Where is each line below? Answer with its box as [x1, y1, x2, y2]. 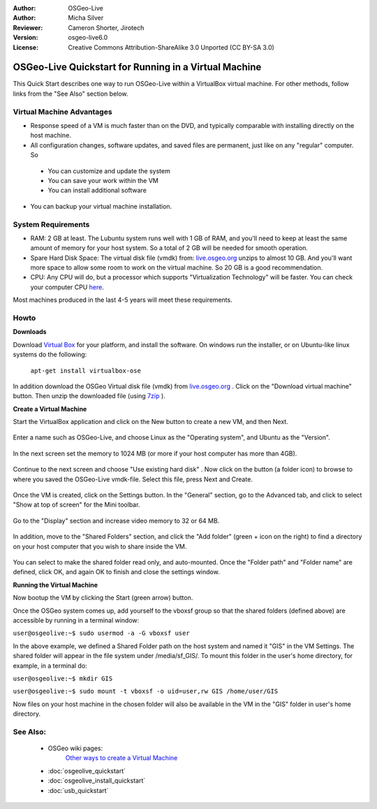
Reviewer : [13, 23, 43, 31]
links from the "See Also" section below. [13, 89, 128, 98]
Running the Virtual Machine [13, 581, 98, 589]
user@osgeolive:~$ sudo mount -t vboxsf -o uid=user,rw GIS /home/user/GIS [13, 687, 279, 695]
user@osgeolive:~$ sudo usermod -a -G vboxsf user [13, 629, 190, 637]
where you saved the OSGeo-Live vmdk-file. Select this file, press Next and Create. [13, 475, 253, 483]
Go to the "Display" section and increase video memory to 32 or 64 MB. [13, 516, 220, 525]
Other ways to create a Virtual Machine [65, 754, 178, 762]
